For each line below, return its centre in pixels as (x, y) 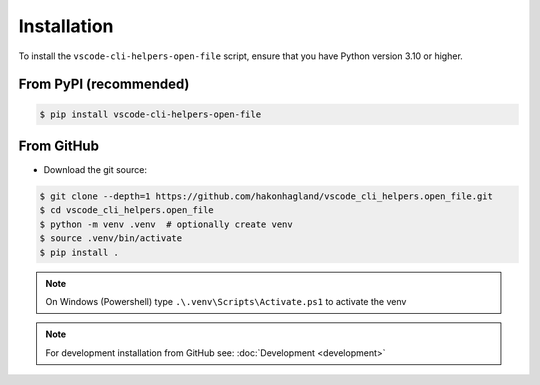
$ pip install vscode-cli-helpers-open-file (150, 114)
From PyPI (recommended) (104, 84)
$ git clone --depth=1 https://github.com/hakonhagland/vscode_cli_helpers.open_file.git (266, 196)
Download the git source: (95, 170)
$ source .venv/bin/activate (111, 238)
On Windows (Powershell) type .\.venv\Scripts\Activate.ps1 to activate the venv (226, 301)
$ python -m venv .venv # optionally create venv (166, 224)
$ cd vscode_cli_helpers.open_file (126, 210)
